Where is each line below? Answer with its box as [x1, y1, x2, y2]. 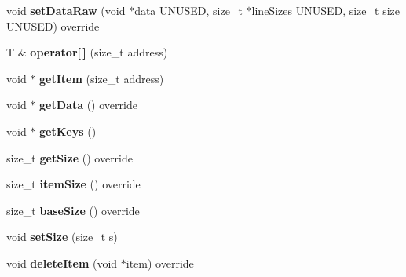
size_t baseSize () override [6, 202, 140, 218]
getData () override [39, 97, 137, 113]
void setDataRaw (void [6, 2, 126, 18]
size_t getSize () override [6, 149, 134, 166]
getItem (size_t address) [39, 70, 164, 86]
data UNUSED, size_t [134, 2, 243, 18]
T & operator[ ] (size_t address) [6, 44, 168, 60]
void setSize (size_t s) [6, 228, 118, 245]
